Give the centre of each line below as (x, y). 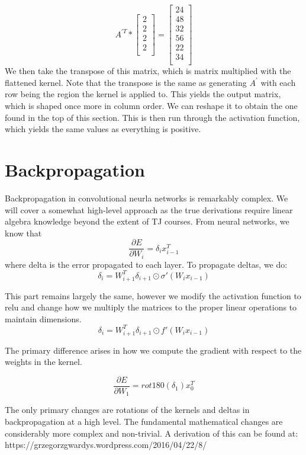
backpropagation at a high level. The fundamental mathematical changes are (144, 421)
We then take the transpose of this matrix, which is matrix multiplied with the (148, 71)
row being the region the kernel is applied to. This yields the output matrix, (143, 94)
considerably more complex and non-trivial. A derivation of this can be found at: (152, 433)
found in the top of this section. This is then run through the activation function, (152, 117)
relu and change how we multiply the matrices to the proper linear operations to (151, 307)
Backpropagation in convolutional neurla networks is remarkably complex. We (146, 198)
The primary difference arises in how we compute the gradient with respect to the (153, 350)
